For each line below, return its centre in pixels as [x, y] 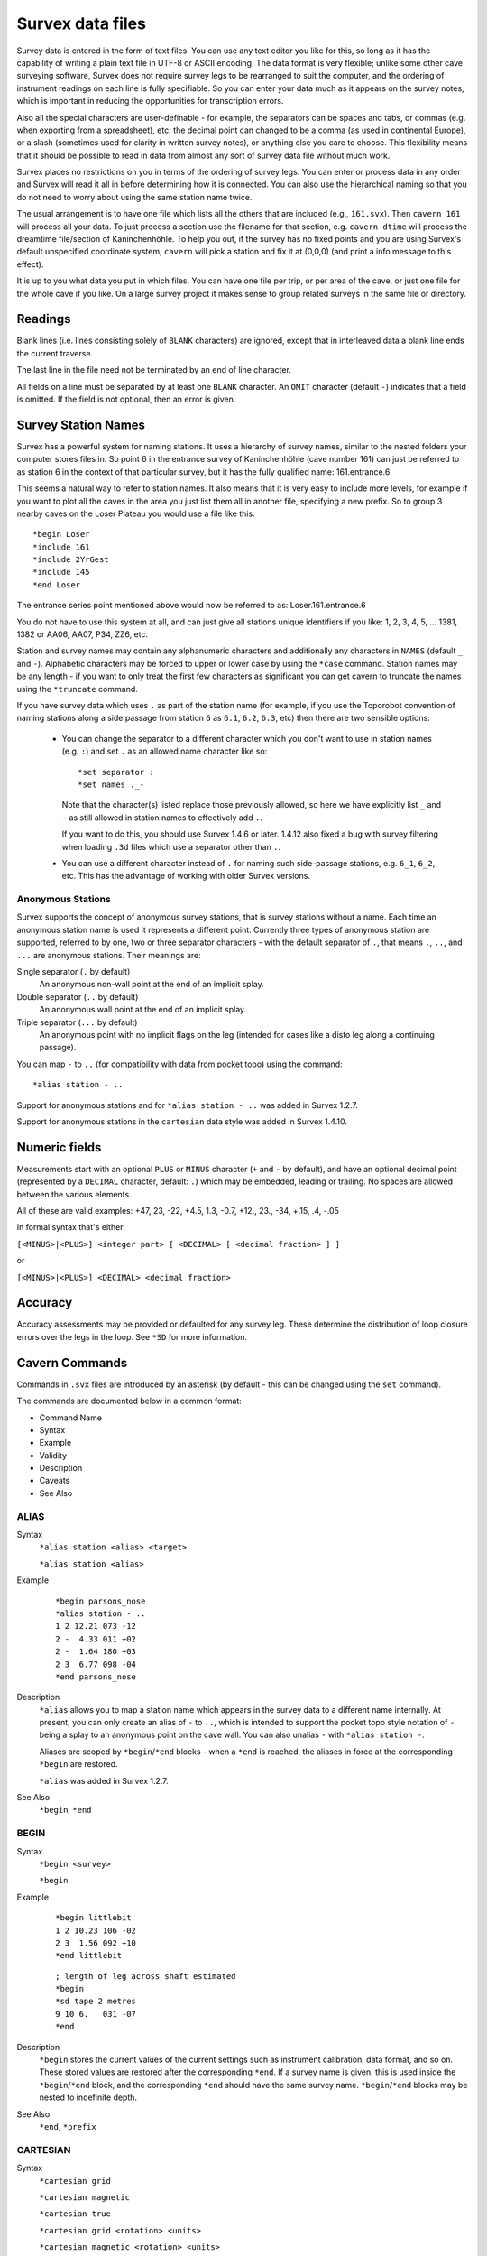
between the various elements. [74, 1194]
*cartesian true [75, 2214]
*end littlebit [89, 1956]
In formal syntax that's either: [71, 1227]
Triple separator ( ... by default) [77, 1022]
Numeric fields [59, 1147]
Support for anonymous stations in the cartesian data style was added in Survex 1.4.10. [182, 1121]
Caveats [55, 1481]
